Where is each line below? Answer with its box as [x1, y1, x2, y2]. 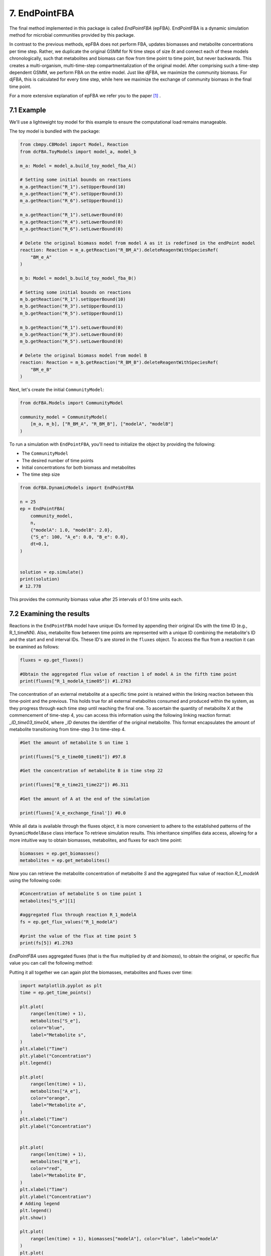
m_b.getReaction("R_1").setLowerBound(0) [20, 325, 123, 330]
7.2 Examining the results [9, 609, 90, 618]
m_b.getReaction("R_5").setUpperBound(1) [20, 310, 123, 316]
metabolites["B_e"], [30, 1159, 81, 1164]
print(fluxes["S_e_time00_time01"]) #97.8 [20, 754, 126, 760]
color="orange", [30, 1095, 70, 1101]
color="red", [30, 1166, 63, 1171]
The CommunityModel [22, 450, 69, 457]
